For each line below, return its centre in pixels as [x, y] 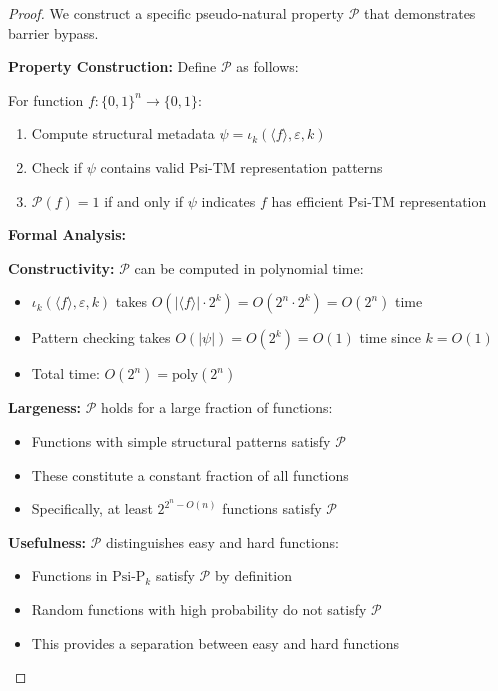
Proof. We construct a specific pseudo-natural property [176, 13]
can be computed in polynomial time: [249, 267]
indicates [228, 200]
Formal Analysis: [67, 234]
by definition [253, 575]
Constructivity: [61, 267]
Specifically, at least [92, 508]
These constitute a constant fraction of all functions [190, 474]
